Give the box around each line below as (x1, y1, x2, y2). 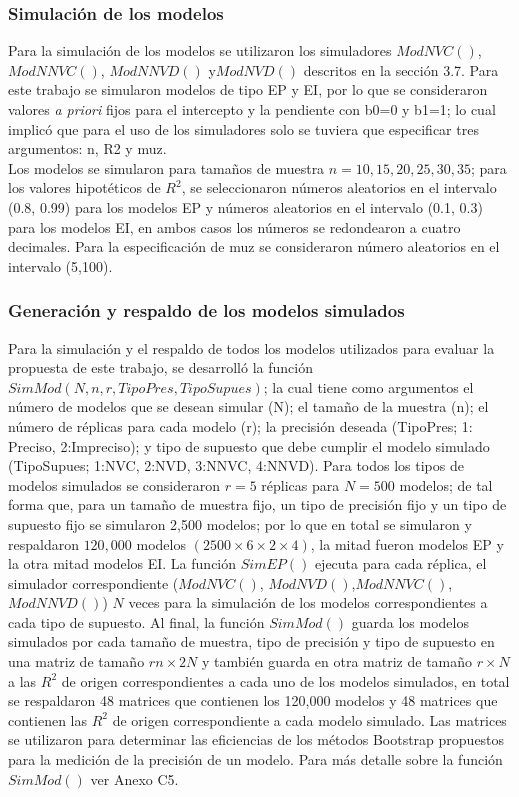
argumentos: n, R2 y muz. (8, 138, 167, 159)
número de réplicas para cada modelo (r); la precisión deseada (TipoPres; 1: (8, 415, 473, 436)
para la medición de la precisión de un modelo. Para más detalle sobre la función (8, 749, 503, 770)
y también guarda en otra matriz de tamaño (202, 651, 473, 672)
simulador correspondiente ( (8, 572, 179, 593)
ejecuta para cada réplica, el (314, 553, 487, 574)
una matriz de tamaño (8, 651, 145, 672)
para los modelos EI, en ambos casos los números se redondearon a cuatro (8, 216, 461, 237)
